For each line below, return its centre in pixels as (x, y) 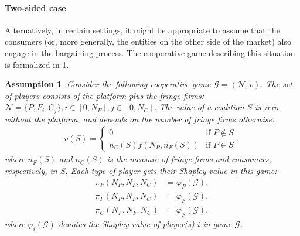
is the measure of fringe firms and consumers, (189, 159)
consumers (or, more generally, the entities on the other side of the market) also (148, 41)
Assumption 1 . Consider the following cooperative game (108, 84)
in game (217, 224)
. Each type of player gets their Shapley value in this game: (171, 171)
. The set (277, 84)
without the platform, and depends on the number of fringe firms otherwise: (140, 119)
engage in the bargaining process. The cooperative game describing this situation (150, 52)
